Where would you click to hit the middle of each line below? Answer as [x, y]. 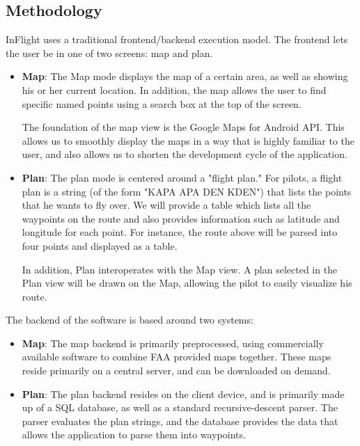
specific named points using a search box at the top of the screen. [162, 103]
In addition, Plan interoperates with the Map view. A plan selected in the [180, 269]
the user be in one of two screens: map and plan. [109, 53]
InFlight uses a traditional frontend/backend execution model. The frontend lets [177, 39]
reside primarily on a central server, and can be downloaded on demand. [176, 371]
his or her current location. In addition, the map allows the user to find [174, 89]
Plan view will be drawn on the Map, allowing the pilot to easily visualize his [187, 283]
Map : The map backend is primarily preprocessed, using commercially [173, 343]
